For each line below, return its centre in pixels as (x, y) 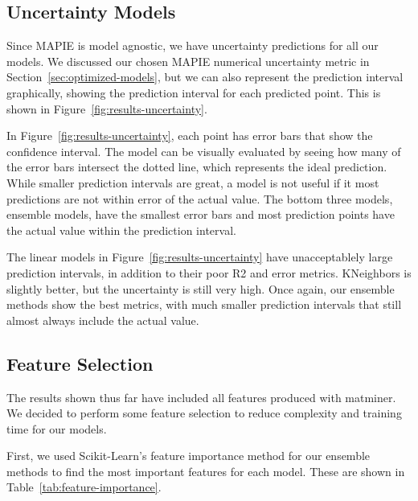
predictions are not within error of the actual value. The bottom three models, (200, 198)
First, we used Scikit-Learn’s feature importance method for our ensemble (189, 456)
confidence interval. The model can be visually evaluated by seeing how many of (204, 151)
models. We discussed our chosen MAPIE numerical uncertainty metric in (188, 61)
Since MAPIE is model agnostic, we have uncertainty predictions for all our (193, 45)
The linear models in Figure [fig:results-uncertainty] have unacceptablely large (200, 257)
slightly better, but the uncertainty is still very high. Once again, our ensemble (201, 288)
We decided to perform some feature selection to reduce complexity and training (204, 413)
